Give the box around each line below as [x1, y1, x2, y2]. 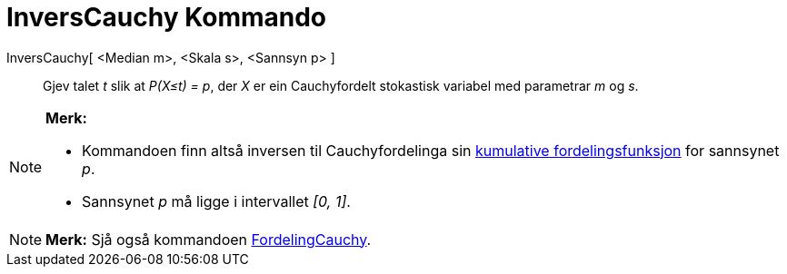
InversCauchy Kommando [6, 2, 326, 33]
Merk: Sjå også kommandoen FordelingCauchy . [45, 230, 372, 249]
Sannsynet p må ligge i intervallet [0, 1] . [82, 191, 351, 210]
